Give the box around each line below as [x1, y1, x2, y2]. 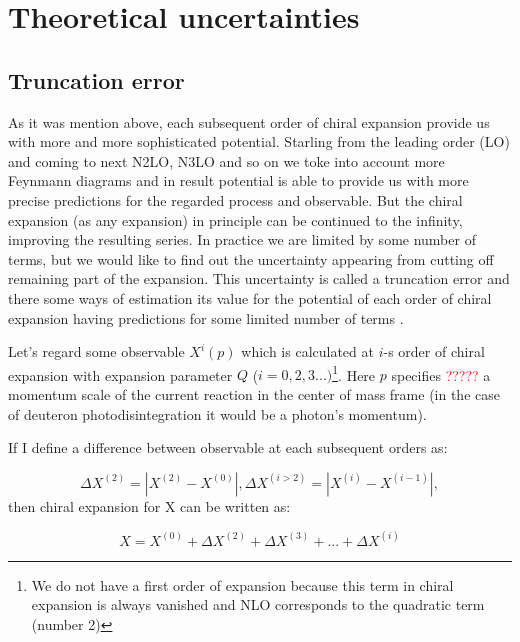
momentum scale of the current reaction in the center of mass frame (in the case [8, 383, 500, 404]
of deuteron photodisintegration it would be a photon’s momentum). [8, 403, 427, 424]
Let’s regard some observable [8, 341, 185, 362]
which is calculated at [241, 341, 374, 362]
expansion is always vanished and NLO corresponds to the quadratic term [31, 594, 485, 615]
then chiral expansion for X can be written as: [8, 495, 291, 516]
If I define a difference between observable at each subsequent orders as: [8, 437, 448, 458]
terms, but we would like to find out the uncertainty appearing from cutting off [8, 248, 494, 269]
